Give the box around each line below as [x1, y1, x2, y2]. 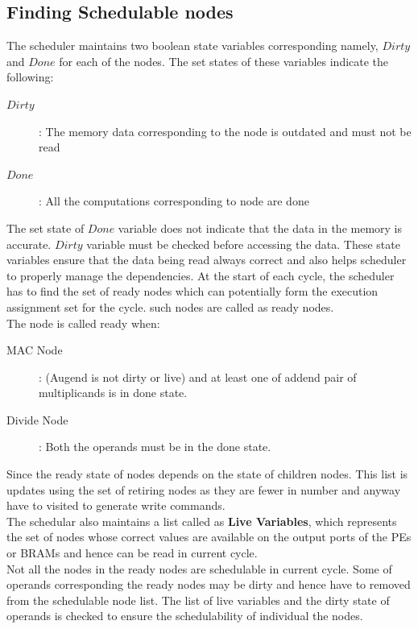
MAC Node [6, 341, 63, 358]
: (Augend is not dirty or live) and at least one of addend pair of [39, 368, 357, 385]
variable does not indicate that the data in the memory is [118, 219, 403, 236]
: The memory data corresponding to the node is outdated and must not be [39, 122, 412, 139]
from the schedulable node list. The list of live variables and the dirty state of [6, 591, 390, 608]
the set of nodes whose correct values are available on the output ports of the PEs [6, 528, 412, 545]
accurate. [6, 235, 52, 252]
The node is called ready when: [6, 314, 160, 331]
